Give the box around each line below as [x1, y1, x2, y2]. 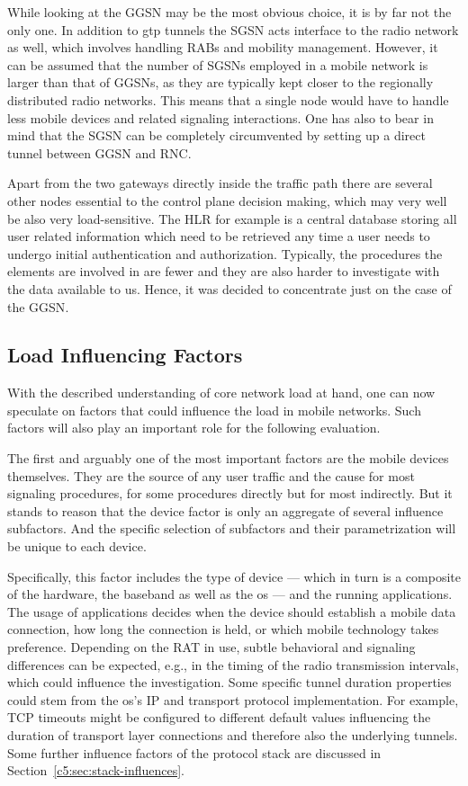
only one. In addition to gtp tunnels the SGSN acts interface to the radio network [7, 20, 459, 39]
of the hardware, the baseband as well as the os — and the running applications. [7, 585, 453, 603]
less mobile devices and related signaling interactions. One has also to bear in [7, 108, 434, 127]
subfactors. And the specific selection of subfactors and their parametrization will [7, 519, 456, 538]
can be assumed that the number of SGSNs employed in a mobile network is [7, 55, 428, 74]
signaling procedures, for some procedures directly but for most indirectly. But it [7, 484, 453, 503]
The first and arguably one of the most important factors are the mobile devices [7, 449, 449, 468]
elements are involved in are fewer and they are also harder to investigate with [7, 262, 440, 281]
